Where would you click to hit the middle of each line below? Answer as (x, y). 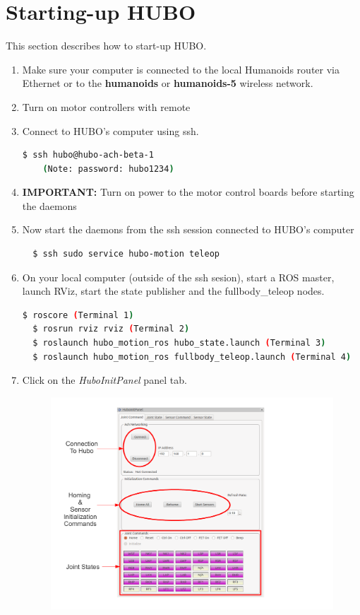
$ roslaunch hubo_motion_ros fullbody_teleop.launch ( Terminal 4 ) (192, 357)
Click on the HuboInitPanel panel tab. (104, 380)
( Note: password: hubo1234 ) (108, 169)
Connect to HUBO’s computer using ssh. (110, 130)
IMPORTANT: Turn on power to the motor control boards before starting (188, 192)
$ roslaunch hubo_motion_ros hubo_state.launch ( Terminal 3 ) (179, 343)
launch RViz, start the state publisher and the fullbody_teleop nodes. (173, 291)
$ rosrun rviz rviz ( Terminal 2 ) (111, 329)
